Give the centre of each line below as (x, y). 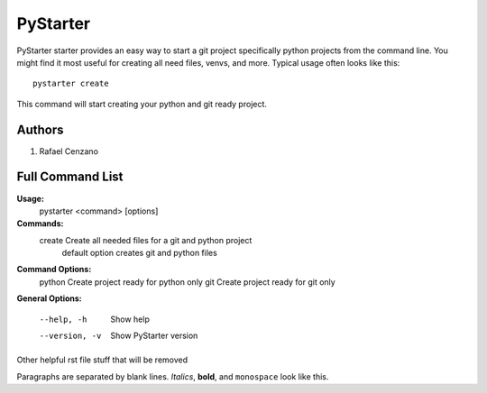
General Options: (50, 298)
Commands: (40, 224)
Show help (130, 319)
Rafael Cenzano (69, 151)
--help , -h (63, 319)
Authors (40, 129)
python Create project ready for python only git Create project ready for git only (187, 282)
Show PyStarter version (154, 336)
